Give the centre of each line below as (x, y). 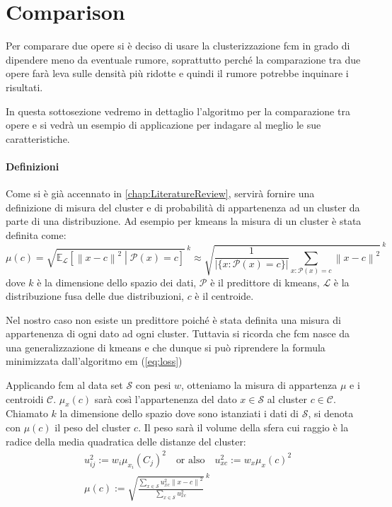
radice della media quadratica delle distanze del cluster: (126, 441)
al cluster (287, 398)
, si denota (331, 413)
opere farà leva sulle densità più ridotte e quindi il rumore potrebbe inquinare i (177, 73)
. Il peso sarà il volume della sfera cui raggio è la (243, 427)
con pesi (153, 385)
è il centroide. (224, 296)
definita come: (36, 234)
